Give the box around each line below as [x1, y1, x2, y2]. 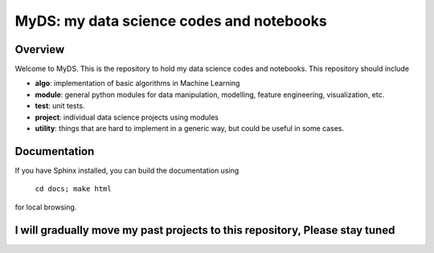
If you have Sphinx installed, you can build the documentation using [14, 165, 240, 175]
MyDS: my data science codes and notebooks [14, 12, 327, 30]
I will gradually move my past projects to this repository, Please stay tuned [14, 223, 395, 237]
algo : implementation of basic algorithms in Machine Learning [35, 79, 240, 88]
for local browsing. [14, 202, 77, 212]
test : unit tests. [35, 101, 85, 111]
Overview [14, 43, 65, 56]
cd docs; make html [35, 185, 112, 194]
